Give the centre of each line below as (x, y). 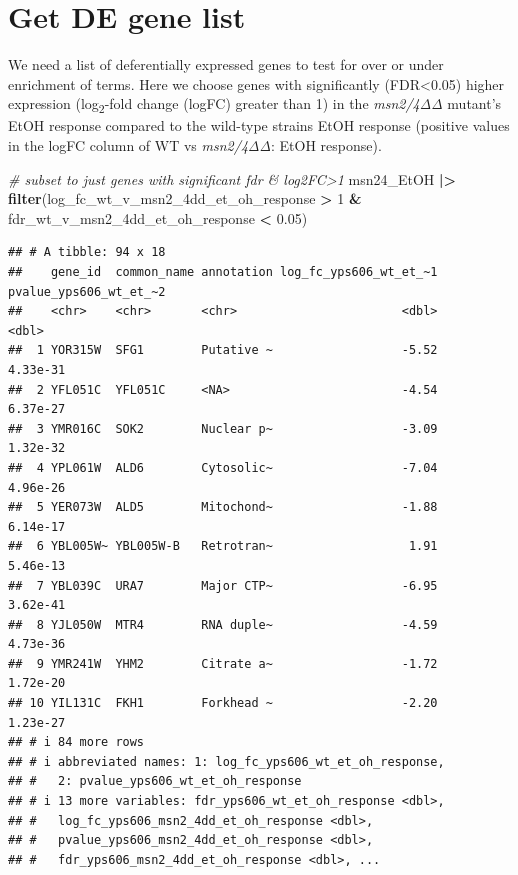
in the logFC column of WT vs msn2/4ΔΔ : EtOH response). (195, 145)
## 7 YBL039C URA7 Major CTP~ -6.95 (223, 585)
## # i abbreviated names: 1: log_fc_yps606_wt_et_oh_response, (226, 761)
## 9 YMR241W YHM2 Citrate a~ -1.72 (223, 663)
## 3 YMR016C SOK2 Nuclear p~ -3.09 (223, 428)
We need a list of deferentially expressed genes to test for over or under (226, 64)
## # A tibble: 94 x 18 (87, 252)
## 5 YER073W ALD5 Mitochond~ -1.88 (223, 507)
